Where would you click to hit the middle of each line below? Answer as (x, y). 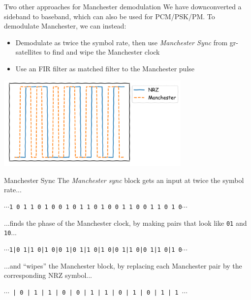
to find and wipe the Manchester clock (102, 52)
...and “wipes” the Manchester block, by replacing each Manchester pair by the (123, 265)
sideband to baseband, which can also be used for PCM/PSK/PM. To (110, 16)
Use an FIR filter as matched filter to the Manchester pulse (105, 68)
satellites (29, 52)
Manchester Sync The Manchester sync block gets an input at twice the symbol (124, 180)
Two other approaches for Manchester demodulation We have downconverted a (123, 6)
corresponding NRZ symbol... (48, 275)
